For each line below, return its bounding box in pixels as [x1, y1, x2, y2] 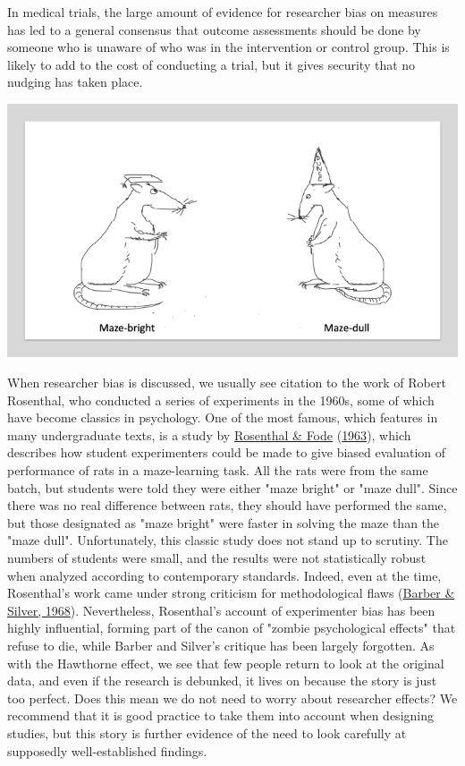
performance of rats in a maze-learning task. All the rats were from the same [7, 461, 428, 480]
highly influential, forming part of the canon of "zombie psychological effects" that [7, 618, 456, 637]
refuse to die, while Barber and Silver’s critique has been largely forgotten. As [7, 635, 435, 654]
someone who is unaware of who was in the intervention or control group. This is [7, 38, 450, 56]
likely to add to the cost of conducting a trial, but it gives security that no [7, 55, 416, 73]
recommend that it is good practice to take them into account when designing [7, 706, 434, 725]
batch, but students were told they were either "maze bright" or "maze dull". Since [7, 478, 458, 497]
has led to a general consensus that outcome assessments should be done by [7, 20, 421, 38]
